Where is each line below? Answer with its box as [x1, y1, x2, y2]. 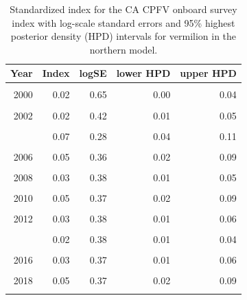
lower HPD [116, 66, 171, 80]
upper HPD [180, 66, 237, 80]
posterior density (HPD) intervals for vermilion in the [10, 29, 237, 43]
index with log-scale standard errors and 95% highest [12, 15, 235, 30]
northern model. [89, 42, 158, 56]
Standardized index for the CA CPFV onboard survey [10, 2, 237, 16]
